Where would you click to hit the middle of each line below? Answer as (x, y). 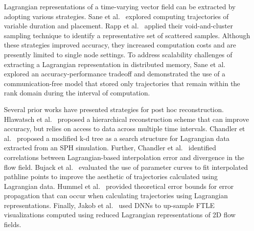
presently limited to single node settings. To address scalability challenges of (118, 54)
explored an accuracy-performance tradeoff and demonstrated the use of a (115, 74)
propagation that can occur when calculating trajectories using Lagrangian (116, 196)
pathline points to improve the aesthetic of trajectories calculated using (111, 176)
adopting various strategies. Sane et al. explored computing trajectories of (116, 16)
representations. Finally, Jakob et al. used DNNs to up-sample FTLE (109, 205)
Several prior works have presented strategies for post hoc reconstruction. (114, 109)
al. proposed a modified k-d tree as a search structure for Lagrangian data (117, 138)
